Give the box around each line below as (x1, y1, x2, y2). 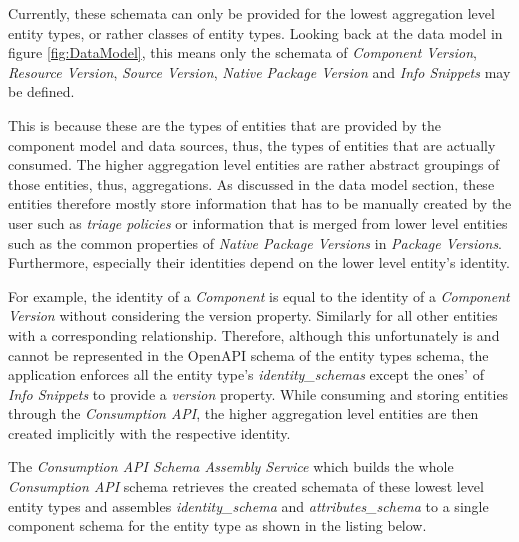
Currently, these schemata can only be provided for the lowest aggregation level (8, 3, 495, 23)
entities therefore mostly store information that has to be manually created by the (8, 193, 512, 214)
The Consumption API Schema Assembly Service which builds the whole (8, 456, 454, 477)
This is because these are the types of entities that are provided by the (8, 114, 441, 135)
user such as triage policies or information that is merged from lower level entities (8, 212, 508, 233)
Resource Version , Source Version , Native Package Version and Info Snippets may (8, 61, 511, 82)
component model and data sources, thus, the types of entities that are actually (8, 134, 496, 155)
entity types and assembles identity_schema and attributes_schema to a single (8, 495, 489, 516)
